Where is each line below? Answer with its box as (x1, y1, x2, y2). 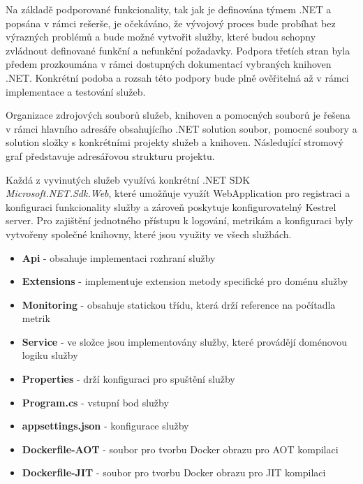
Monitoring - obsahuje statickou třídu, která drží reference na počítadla (22, 297, 336, 311)
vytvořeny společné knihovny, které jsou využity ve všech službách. (6, 226, 292, 241)
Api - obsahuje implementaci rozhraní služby (22, 250, 216, 265)
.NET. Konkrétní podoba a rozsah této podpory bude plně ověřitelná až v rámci (6, 70, 349, 85)
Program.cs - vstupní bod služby (22, 395, 169, 409)
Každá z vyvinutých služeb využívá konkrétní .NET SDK (6, 172, 251, 186)
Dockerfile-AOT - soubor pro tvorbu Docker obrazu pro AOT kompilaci (22, 441, 339, 456)
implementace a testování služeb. (6, 84, 146, 98)
